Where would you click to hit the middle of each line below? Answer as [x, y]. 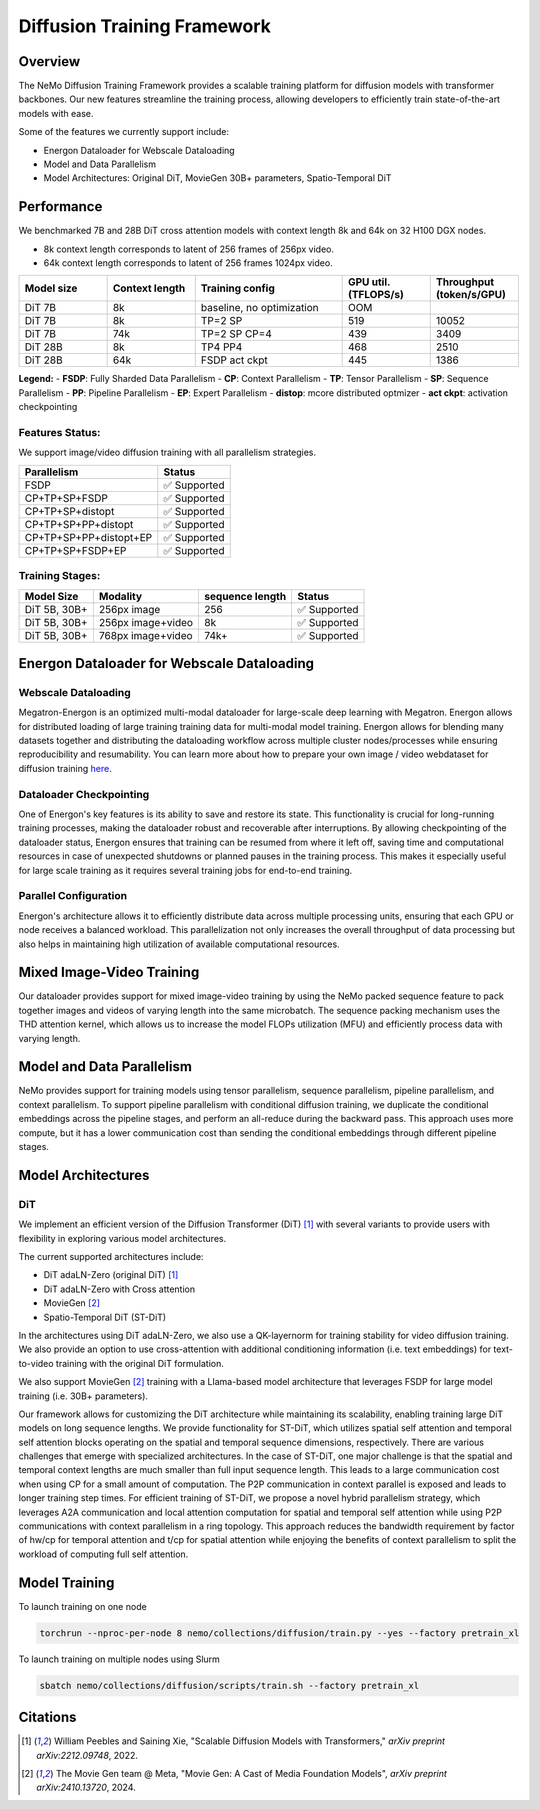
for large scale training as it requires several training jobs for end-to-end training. [185, 870]
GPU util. [369, 282]
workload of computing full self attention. [103, 1554]
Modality [120, 596]
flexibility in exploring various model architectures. [122, 1238]
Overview [49, 61]
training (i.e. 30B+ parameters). [83, 1396]
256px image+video [146, 622]
